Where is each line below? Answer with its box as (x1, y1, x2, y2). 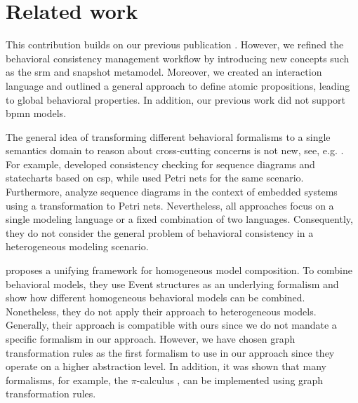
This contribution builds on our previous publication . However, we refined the (6, 37, 344, 52)
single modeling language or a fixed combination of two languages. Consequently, (6, 212, 353, 226)
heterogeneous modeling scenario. (6, 239, 149, 254)
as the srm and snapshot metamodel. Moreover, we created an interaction (6, 64, 322, 79)
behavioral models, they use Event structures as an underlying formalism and (6, 276, 339, 291)
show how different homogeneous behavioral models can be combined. (6, 290, 305, 305)
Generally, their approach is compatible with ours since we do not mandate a (6, 317, 337, 332)
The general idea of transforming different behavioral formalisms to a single (6, 129, 331, 144)
